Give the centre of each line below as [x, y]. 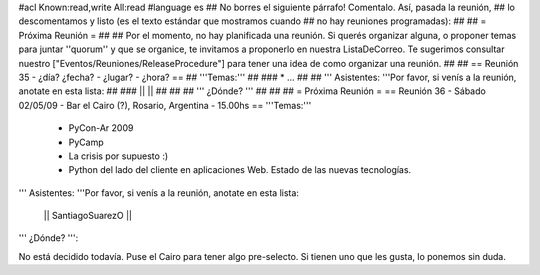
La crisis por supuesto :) [118, 156]
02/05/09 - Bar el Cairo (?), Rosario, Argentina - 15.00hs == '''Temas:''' [165, 105]
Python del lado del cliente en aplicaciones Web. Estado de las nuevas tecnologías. [240, 170]
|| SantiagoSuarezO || [87, 216]
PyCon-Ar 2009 [101, 128]
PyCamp [86, 142]
